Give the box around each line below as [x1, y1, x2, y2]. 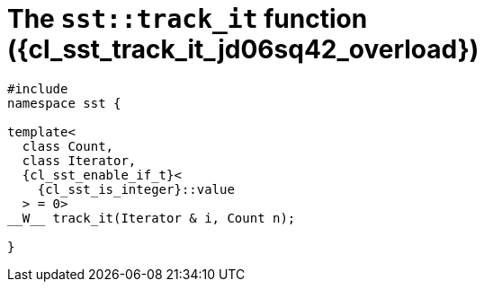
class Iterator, [22, 153, 137, 168]
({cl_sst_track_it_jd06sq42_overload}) [7, 34, 480, 65]
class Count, [22, 138, 114, 153]
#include [7, 81, 68, 96]
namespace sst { [7, 95, 121, 110]
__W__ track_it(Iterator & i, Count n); [7, 210, 296, 225]
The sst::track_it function [7, 4, 368, 34]
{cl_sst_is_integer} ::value [37, 181, 235, 197]
